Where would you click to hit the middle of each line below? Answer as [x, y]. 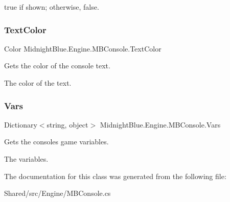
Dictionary [21, 124]
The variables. [26, 159]
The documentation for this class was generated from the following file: [115, 176]
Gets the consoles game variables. [56, 142]
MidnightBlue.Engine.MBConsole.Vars [160, 124]
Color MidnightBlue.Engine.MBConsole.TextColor [83, 48]
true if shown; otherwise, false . [52, 7]
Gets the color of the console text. [57, 66]
